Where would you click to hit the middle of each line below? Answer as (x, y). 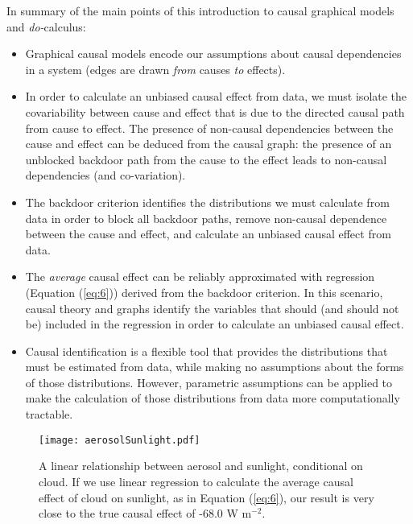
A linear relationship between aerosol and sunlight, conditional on (201, 466)
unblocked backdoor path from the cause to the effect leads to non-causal (206, 159)
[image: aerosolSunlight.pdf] (120, 440)
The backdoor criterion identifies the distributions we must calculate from (207, 202)
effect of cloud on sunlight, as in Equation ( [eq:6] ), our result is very (206, 497)
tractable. (49, 414)
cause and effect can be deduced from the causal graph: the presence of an (209, 144)
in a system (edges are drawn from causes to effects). (155, 69)
